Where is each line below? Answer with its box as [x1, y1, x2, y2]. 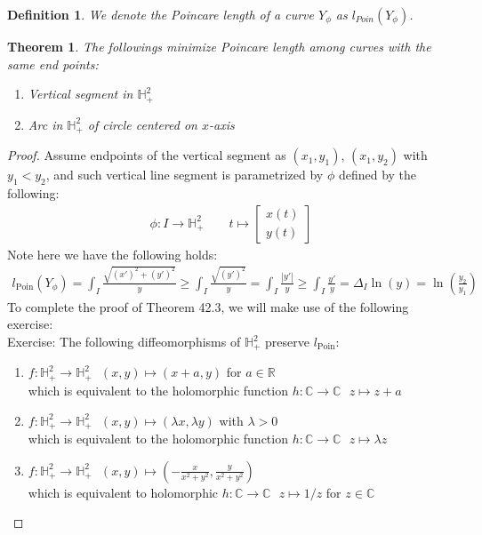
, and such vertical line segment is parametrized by [45, 165, 324, 184]
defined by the [338, 165, 417, 184]
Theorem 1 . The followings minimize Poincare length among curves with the [7, 37, 431, 55]
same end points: [7, 54, 99, 73]
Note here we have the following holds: [7, 244, 218, 263]
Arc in [28, 115, 63, 133]
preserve [265, 332, 309, 351]
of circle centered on [87, 115, 197, 133]
